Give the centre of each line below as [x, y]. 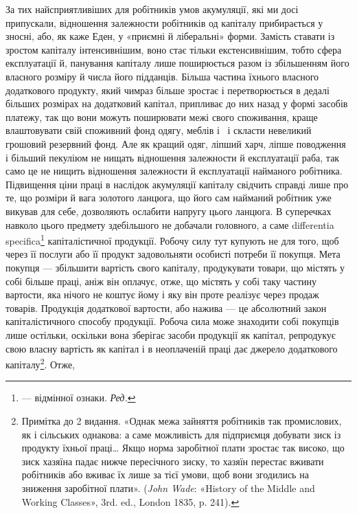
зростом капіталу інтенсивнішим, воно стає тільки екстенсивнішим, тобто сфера [174, 49]
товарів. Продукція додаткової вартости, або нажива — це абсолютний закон [166, 308]
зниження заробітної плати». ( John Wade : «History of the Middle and [168, 488]
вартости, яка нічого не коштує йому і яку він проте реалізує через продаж [162, 294]
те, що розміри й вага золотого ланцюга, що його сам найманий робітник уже [169, 198]
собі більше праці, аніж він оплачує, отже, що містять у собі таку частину [161, 281]
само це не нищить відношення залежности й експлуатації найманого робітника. [174, 171]
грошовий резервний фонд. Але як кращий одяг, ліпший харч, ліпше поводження [176, 143]
